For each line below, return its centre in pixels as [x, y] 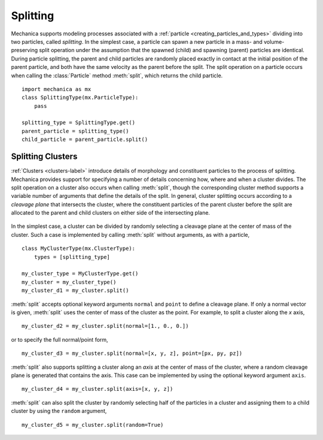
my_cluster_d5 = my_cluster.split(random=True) [93, 425]
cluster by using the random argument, [59, 411]
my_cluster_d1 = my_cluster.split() [75, 290]
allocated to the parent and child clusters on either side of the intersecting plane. [111, 213]
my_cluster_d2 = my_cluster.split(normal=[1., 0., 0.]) [105, 326]
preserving [25, 50]
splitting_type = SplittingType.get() [79, 123]
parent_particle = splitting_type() [75, 131]
